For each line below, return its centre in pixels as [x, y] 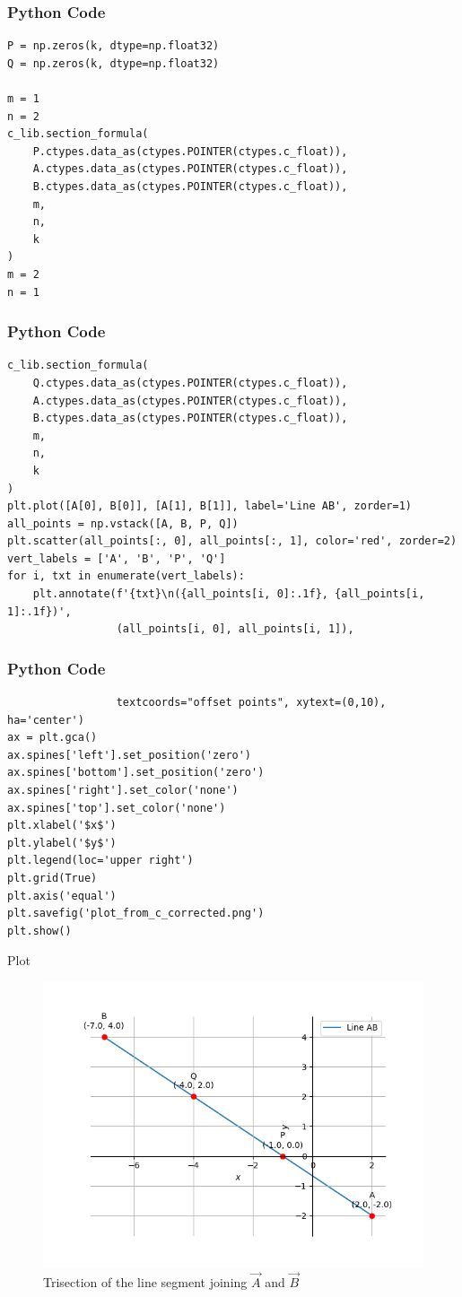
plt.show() [39, 931]
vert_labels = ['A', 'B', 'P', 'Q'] [117, 558]
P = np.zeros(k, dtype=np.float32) [113, 46]
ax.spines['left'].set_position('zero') [130, 755]
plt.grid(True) [52, 878]
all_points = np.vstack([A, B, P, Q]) [123, 523]
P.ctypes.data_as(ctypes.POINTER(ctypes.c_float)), [190, 151]
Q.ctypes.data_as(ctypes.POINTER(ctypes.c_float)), [190, 383]
